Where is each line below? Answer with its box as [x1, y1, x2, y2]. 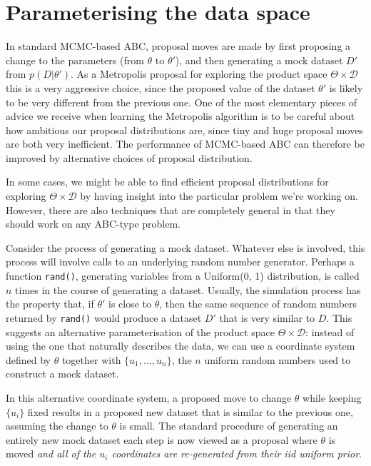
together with [61, 352, 121, 367]
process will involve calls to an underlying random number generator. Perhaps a [6, 254, 355, 269]
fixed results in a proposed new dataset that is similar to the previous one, [27, 404, 353, 419]
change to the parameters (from [6, 52, 144, 67]
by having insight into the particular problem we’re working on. [80, 188, 358, 203]
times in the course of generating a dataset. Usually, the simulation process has [15, 282, 361, 297]
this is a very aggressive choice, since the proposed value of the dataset [6, 80, 315, 95]
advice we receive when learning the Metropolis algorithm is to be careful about [6, 108, 355, 123]
